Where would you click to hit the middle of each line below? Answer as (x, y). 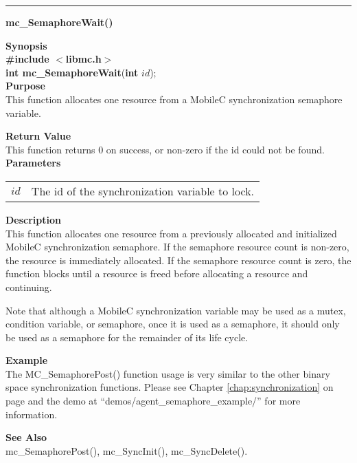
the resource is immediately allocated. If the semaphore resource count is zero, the (178, 260)
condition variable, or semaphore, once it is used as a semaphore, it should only (173, 324)
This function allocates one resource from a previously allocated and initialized (171, 233)
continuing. (29, 287)
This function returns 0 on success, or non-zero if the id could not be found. (165, 149)
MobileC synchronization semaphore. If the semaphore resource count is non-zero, (177, 247)
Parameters (33, 163)
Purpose (25, 86)
